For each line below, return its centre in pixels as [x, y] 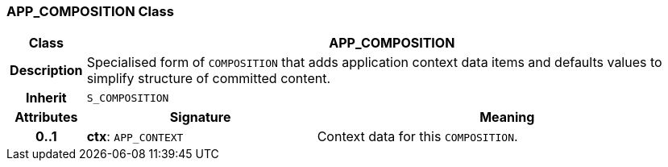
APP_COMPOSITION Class [90, 11]
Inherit [46, 98]
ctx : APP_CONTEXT [135, 137]
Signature [200, 117]
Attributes [46, 117]
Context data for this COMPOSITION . [417, 137]
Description [46, 71]
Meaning [507, 117]
